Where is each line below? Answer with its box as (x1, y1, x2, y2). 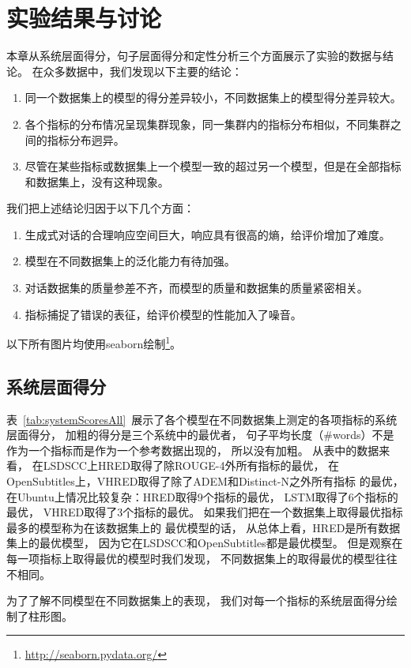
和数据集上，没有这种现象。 (25, 173, 169, 190)
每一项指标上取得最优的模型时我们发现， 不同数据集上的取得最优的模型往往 (6, 550, 398, 567)
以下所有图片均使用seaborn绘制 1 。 (6, 333, 182, 351)
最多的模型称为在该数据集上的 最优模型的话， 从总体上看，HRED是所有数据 (6, 519, 401, 535)
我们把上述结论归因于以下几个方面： (6, 200, 194, 216)
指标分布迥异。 (47, 131, 125, 148)
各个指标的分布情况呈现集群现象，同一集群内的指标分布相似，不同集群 (25, 115, 390, 132)
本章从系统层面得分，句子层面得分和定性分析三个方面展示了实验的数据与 (6, 47, 383, 64)
